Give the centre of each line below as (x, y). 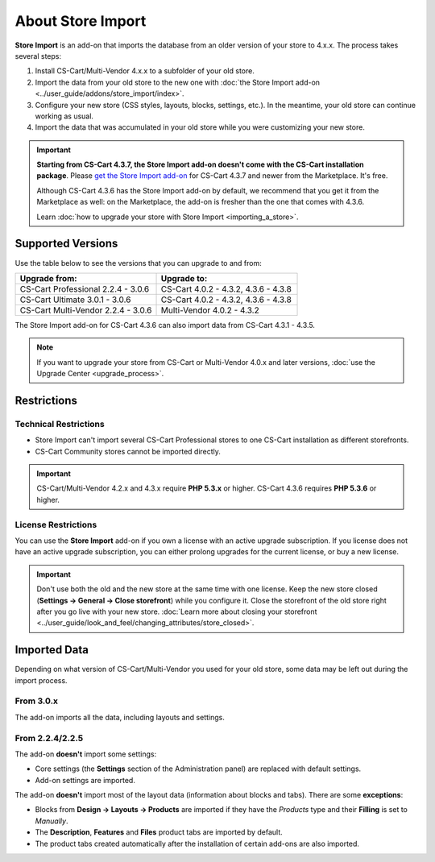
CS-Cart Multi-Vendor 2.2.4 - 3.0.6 (86, 310)
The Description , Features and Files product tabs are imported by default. (159, 832)
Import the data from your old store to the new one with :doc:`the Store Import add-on (178, 82)
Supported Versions (66, 244)
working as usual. (64, 116)
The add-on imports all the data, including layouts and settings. (120, 717)
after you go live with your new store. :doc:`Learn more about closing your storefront (177, 611)
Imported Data (52, 650)
